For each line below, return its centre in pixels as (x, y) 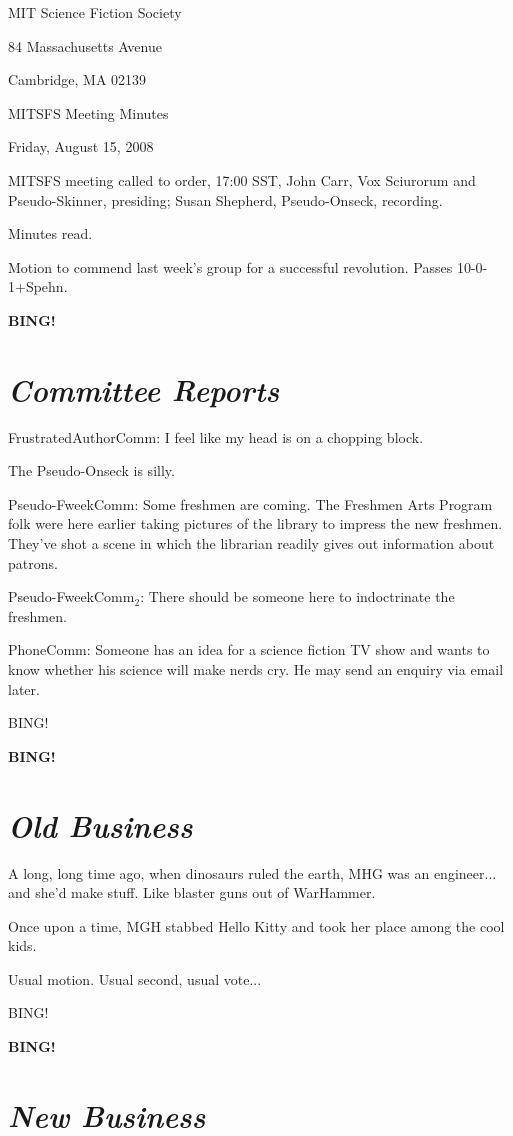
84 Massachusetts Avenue (85, 45)
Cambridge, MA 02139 (77, 79)
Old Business (100, 825)
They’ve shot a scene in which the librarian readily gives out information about (251, 543)
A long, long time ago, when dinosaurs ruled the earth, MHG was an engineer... (252, 872)
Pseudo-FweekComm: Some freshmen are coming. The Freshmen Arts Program (250, 503)
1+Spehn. (38, 286)
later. (24, 688)
